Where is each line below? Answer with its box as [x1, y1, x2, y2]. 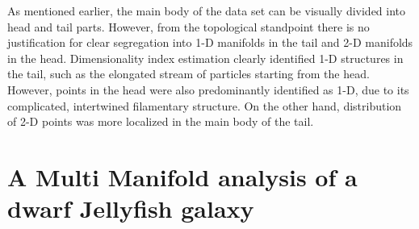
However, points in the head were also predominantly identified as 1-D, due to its [7, 81, 409, 98]
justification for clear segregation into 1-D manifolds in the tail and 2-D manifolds [7, 34, 413, 51]
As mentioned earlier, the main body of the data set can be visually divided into [7, 2, 406, 19]
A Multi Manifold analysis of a [7, 160, 358, 193]
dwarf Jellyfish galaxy [7, 192, 254, 225]
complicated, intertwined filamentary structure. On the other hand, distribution [7, 97, 402, 114]
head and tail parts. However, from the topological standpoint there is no [7, 18, 370, 35]
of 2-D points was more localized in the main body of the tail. [7, 113, 314, 130]
